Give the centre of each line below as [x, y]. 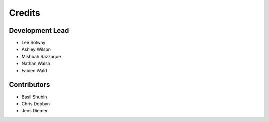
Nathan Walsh [36, 63]
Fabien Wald [34, 70]
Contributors [30, 85]
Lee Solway [34, 43]
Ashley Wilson [36, 49]
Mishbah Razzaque [41, 56]
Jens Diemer [35, 111]
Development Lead [39, 31]
